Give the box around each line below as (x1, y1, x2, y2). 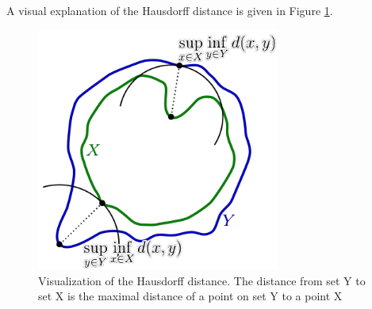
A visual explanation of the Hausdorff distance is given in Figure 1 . (6, 2, 333, 18)
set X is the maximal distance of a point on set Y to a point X (38, 288, 343, 304)
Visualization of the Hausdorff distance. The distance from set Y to (38, 272, 366, 288)
